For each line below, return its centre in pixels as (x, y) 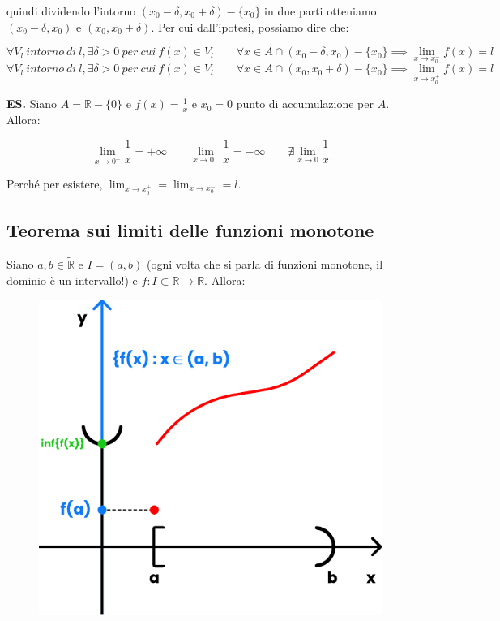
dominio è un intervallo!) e (72, 280)
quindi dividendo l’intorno (71, 11)
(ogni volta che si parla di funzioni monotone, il (265, 263)
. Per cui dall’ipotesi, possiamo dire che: (250, 26)
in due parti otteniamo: (322, 11)
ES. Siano (32, 103)
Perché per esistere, (55, 183)
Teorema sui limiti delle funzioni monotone (190, 229)
